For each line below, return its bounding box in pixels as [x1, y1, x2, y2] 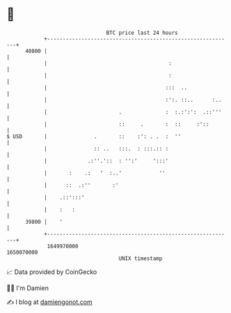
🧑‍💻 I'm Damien [6, 284, 49, 292]
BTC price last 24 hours [106, 29, 178, 36]
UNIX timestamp [118, 254, 163, 262]
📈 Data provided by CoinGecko [6, 268, 97, 276]
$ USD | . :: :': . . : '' [6, 132, 182, 140]
